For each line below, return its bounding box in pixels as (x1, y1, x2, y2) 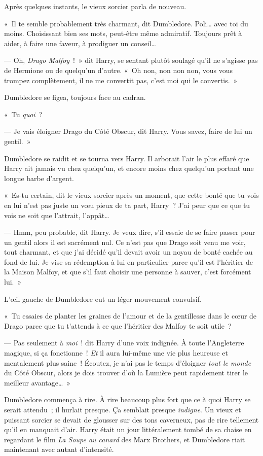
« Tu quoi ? (4, 109, 43, 119)
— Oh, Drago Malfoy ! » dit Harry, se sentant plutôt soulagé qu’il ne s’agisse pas (4, 55, 258, 65)
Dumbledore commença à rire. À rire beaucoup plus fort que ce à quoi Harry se (4, 394, 251, 405)
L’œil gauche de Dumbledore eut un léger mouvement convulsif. (4, 293, 202, 304)
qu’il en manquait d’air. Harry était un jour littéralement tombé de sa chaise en (4, 424, 252, 435)
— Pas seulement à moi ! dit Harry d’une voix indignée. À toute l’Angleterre (4, 337, 244, 348)
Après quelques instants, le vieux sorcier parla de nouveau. (4, 1, 186, 11)
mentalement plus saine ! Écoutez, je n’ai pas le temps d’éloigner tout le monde (4, 357, 251, 368)
